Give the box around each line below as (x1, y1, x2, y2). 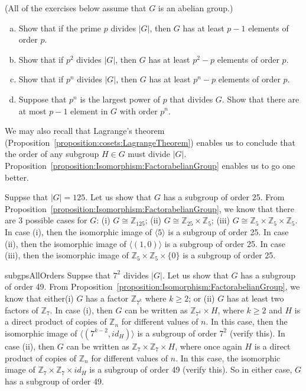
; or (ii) (188, 291, 215, 304)
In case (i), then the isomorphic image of (5, 225, 152, 238)
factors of (5, 303, 38, 316)
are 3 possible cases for (5, 214, 87, 226)
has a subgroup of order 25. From (163, 191, 285, 203)
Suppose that (18, 92, 67, 105)
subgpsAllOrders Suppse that (5, 268, 110, 281)
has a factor (86, 291, 129, 304)
